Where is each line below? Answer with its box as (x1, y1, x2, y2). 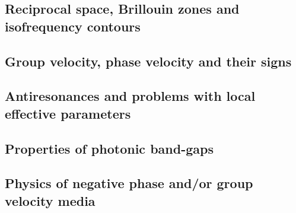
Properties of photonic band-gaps (5, 139, 214, 157)
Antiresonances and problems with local (5, 87, 256, 105)
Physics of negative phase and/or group (5, 174, 253, 192)
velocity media (5, 191, 96, 209)
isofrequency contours (5, 17, 141, 35)
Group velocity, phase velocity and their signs (5, 52, 292, 70)
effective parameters (5, 104, 131, 122)
